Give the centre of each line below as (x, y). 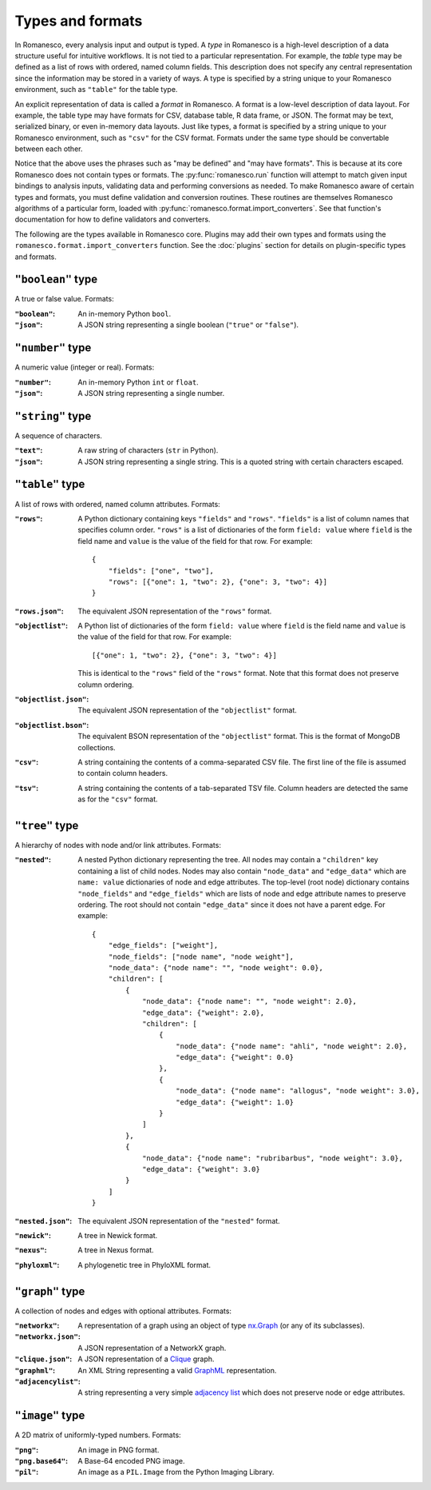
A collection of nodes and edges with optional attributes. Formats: (123, 1311)
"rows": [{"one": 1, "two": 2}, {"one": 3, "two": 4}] (218, 581)
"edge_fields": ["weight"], (163, 945)
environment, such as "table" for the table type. (96, 90)
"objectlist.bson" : (52, 725)
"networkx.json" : (48, 1336)
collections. (97, 747)
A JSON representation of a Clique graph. (146, 1359)
